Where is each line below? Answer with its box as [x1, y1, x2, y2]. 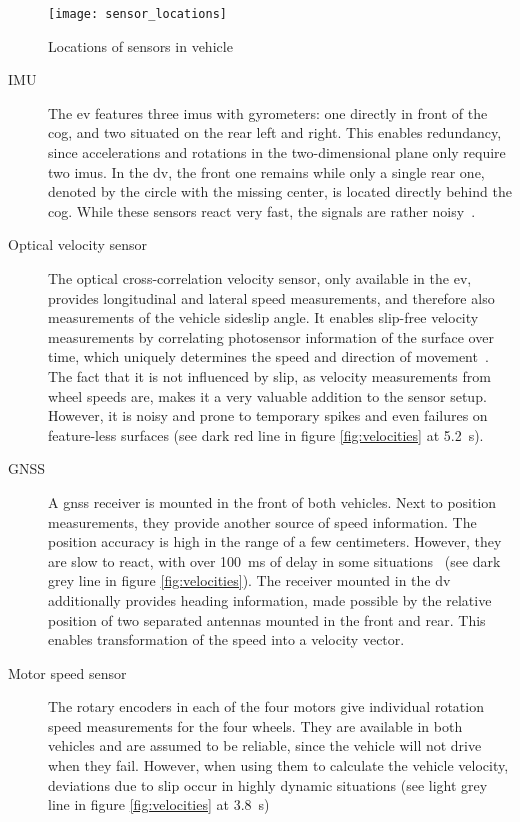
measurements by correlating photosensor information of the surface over [48, 326, 494, 347]
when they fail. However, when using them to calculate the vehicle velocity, [48, 755, 509, 776]
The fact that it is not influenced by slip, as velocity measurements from [48, 365, 491, 386]
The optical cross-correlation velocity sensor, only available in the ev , [48, 268, 472, 288]
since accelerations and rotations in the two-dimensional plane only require [48, 142, 506, 163]
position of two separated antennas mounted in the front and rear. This [48, 609, 486, 630]
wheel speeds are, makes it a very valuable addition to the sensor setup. [48, 385, 487, 406]
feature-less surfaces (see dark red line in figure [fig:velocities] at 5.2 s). [48, 424, 484, 445]
